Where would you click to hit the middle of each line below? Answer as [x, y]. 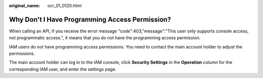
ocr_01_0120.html [65, 6]
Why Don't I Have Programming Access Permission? [90, 19]
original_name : [25, 6]
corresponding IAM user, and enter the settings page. [63, 69]
